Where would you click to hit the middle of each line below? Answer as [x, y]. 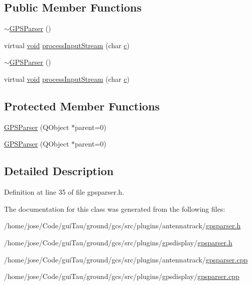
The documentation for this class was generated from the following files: [115, 208]
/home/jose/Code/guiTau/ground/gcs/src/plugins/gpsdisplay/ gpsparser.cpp [122, 276]
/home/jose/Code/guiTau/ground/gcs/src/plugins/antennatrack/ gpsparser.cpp [126, 259]
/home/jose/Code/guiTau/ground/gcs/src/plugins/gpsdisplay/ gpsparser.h [118, 242]
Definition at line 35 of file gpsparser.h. [64, 192]
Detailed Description [59, 171]
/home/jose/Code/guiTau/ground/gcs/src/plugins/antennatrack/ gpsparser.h [122, 226]
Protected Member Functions [82, 106]
